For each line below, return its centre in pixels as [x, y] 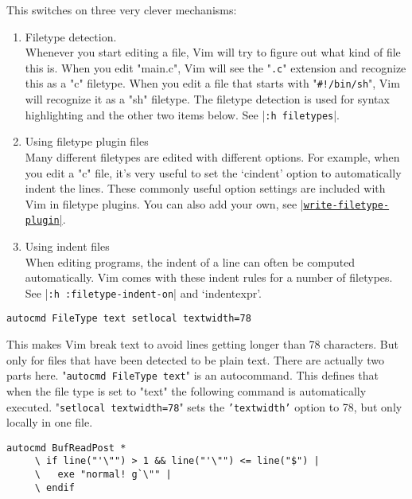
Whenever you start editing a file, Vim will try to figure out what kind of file [213, 52]
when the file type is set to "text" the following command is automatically [187, 390]
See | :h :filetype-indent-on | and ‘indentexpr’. [143, 292]
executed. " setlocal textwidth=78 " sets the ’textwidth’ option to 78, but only [204, 406]
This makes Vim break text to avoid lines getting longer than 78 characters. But [202, 344]
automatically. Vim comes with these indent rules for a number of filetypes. [209, 277]
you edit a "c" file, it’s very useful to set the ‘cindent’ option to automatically [213, 172]
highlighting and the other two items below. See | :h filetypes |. [183, 114]
